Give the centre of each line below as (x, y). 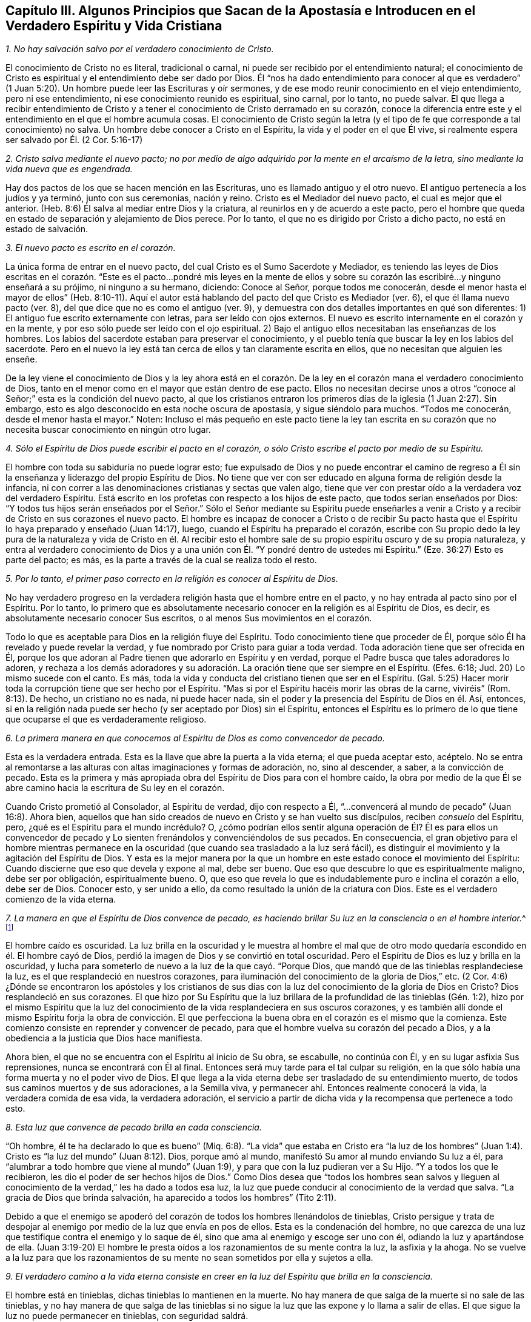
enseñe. (22, 359)
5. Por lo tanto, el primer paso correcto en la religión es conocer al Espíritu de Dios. (172, 579)
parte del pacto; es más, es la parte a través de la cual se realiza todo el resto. (161, 560)
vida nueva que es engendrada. (69, 169)
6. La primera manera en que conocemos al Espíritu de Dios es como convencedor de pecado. (195, 738)
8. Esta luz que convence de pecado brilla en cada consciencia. (134, 1127)
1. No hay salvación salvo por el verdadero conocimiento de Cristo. (140, 49)
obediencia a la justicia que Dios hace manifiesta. (104, 1038)
